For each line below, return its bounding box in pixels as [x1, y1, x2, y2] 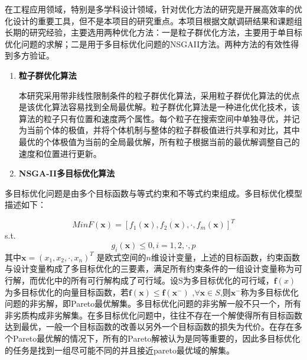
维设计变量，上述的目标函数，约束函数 [151, 250, 300, 263]
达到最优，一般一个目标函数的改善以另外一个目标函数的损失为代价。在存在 [5, 320, 294, 333]
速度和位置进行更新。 [18, 147, 102, 159]
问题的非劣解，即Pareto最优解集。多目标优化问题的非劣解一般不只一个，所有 [5, 297, 302, 310]
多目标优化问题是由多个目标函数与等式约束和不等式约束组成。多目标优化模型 [5, 187, 302, 199]
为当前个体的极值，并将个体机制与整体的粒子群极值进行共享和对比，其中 [18, 124, 300, 136]
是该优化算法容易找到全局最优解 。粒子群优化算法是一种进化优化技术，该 [18, 101, 300, 113]
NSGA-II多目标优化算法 [18, 167, 115, 179]
